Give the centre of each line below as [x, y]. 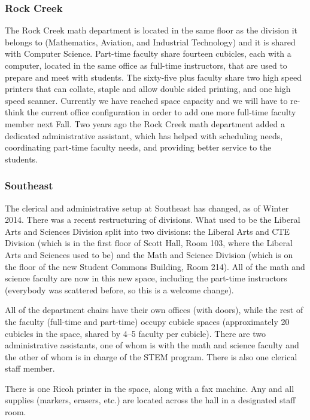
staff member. [30, 368]
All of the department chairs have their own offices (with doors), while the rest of [154, 310]
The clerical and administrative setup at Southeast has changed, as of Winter [147, 208]
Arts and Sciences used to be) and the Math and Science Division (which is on [149, 254]
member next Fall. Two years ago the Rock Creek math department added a [145, 123]
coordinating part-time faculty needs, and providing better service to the [138, 147]
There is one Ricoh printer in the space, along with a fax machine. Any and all [150, 388]
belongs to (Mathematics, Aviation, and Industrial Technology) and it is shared [150, 42]
